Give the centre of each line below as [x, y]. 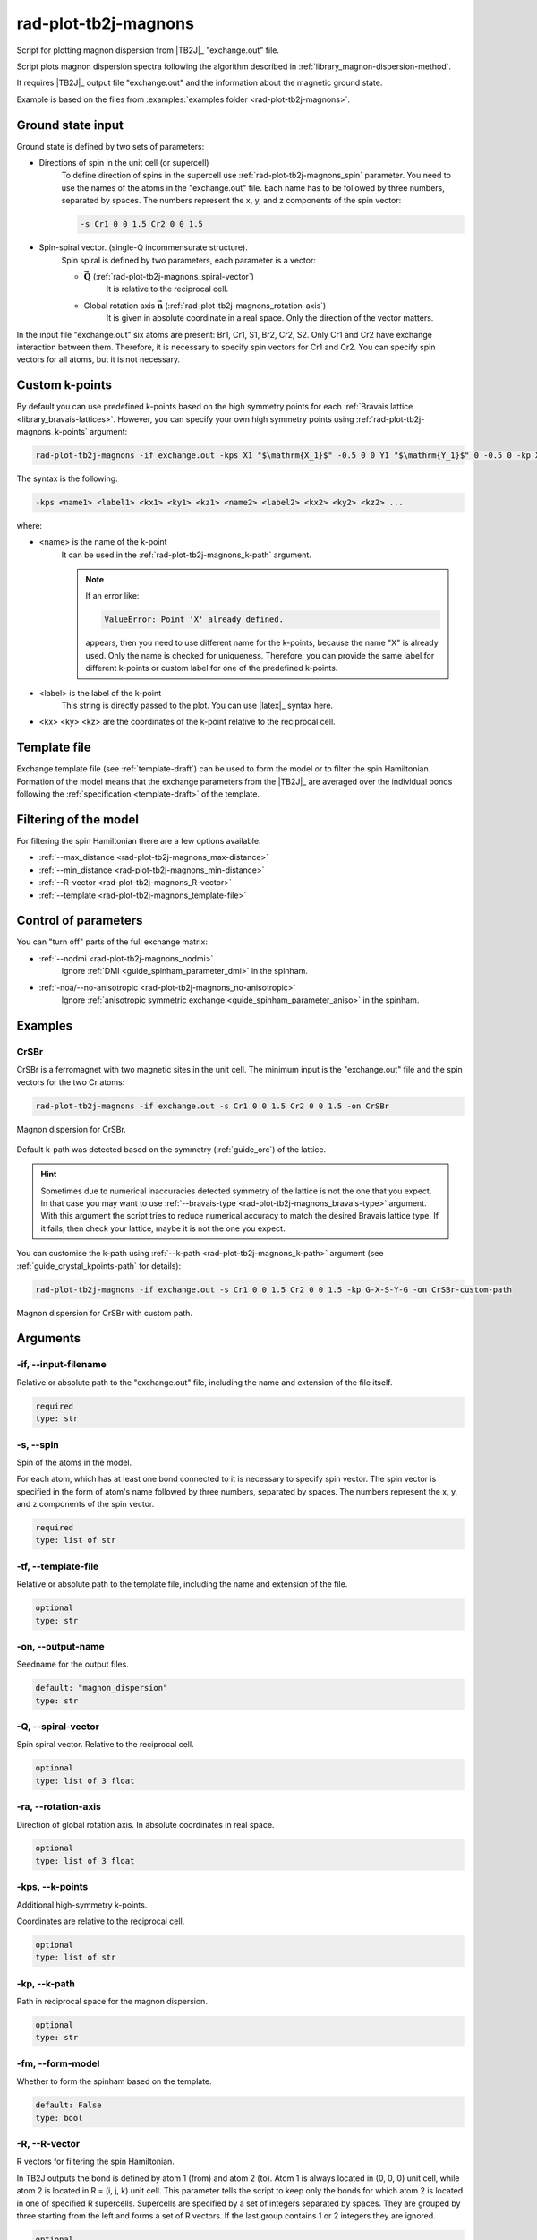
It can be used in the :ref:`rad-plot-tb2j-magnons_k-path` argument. [187, 555]
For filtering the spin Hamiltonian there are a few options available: [139, 840]
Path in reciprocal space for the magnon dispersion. [112, 2002]
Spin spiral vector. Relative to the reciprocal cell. [105, 1745]
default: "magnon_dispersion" [102, 1688]
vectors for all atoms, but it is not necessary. [98, 359]
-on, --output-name [60, 1646]
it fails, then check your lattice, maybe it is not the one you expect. [163, 1228]
